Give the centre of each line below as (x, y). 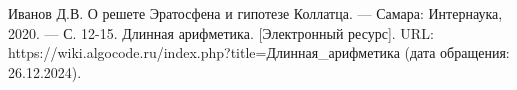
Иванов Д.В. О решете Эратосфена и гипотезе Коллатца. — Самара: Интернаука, (255, 13)
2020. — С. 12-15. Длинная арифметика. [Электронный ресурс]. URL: (221, 32)
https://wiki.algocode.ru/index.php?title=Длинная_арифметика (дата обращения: (259, 52)
